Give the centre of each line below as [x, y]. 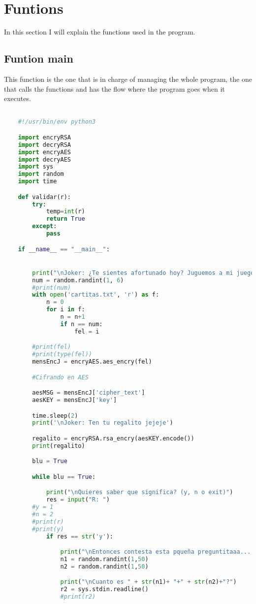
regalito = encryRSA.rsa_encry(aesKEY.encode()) [113, 438]
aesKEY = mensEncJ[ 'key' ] [75, 400]
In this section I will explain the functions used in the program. [100, 32]
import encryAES [45, 152]
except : [45, 226]
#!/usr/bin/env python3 [57, 122]
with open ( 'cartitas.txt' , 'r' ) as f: [96, 295]
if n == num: [81, 324]
